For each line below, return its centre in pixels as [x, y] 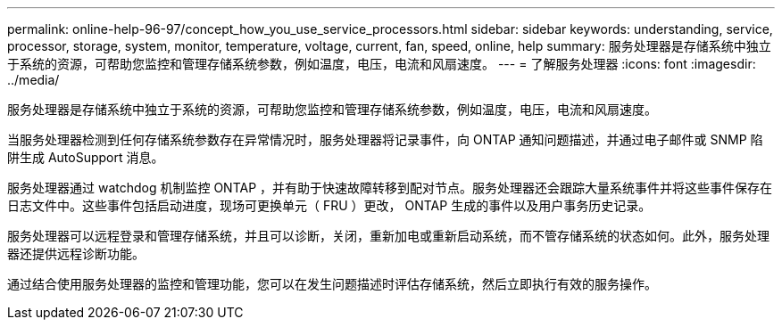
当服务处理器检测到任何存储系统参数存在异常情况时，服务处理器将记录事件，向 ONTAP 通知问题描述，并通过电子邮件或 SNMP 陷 [385, 139]
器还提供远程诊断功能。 [76, 253]
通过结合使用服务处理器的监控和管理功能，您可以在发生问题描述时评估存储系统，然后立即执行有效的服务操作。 [332, 284]
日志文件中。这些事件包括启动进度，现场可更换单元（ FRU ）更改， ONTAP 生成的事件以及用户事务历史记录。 [329, 205]
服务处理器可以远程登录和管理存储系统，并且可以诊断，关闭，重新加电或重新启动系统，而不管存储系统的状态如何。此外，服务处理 [388, 236]
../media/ [33, 80]
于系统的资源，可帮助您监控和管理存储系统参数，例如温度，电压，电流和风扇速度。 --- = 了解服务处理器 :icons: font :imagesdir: [382, 64]
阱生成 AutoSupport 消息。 [86, 157]
